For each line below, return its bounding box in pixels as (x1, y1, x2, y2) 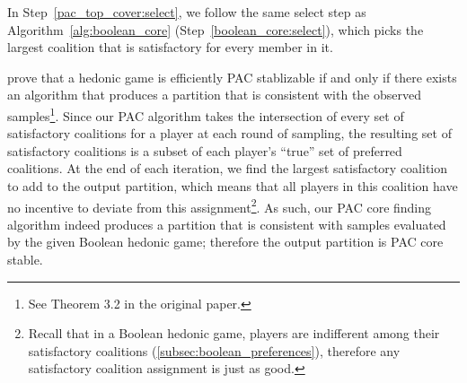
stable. (7, 250, 43, 269)
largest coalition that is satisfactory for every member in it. (7, 38, 333, 57)
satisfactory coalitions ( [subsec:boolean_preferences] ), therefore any (28, 341, 401, 360)
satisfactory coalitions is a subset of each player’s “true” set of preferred (7, 141, 402, 160)
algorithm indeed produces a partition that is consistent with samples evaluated (7, 214, 446, 233)
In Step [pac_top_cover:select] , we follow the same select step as (7, 3, 366, 21)
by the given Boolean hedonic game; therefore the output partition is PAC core (7, 232, 444, 251)
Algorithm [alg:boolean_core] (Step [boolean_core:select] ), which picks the (7, 20, 424, 39)
